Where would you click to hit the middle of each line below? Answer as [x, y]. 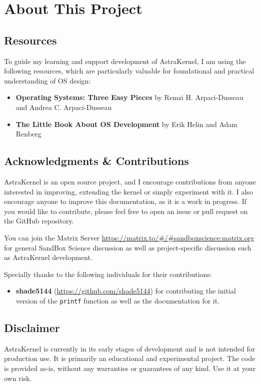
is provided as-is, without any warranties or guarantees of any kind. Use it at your [130, 368]
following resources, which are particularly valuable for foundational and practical [129, 71]
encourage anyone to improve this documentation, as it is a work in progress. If [125, 201]
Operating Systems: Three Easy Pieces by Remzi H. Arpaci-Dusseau [129, 97]
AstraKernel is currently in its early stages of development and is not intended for [130, 348]
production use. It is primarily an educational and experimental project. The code [130, 358]
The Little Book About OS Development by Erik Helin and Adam [126, 124]
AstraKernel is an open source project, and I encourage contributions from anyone [130, 181]
